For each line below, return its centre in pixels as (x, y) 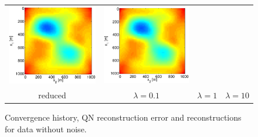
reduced (52, 95)
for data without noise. (46, 129)
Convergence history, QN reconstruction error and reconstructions (123, 117)
